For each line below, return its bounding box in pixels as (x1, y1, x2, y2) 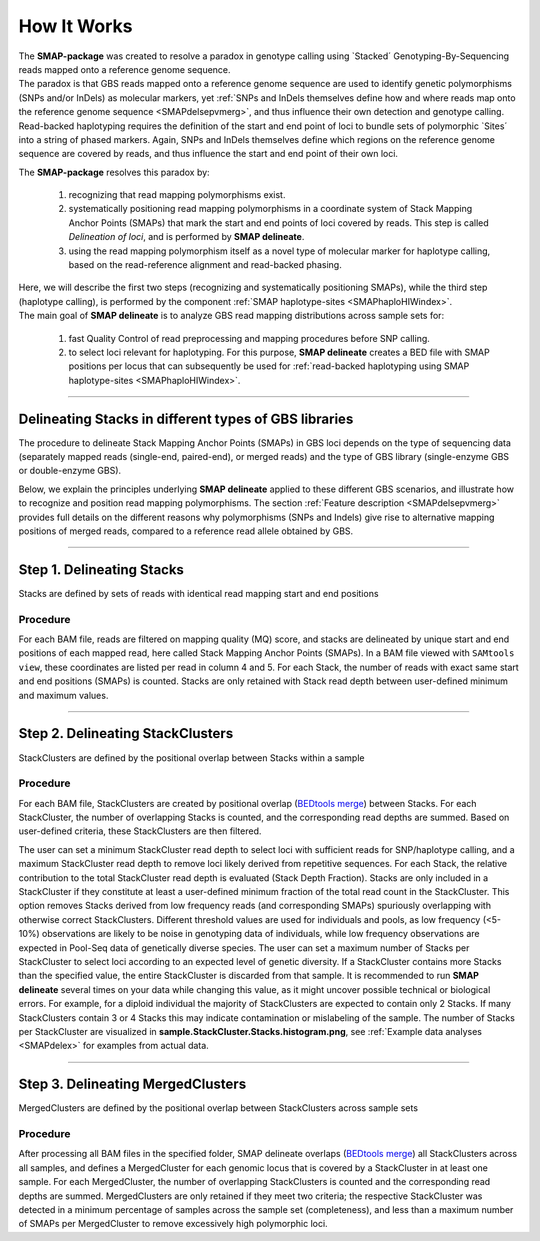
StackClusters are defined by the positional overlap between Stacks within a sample (18, 751, 365, 764)
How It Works (18, 15, 133, 37)
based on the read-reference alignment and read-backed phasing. (68, 259, 342, 271)
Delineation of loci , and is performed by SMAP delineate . (68, 231, 305, 243)
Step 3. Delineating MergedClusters (18, 1076, 247, 1093)
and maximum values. (18, 689, 109, 701)
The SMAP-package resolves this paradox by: (18, 166, 210, 178)
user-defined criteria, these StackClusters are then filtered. (18, 825, 262, 837)
